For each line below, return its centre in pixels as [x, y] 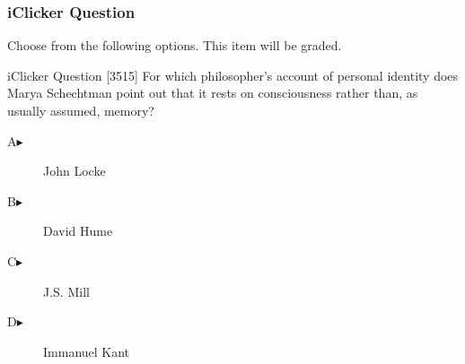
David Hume [78, 231]
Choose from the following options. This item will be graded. [175, 45]
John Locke [75, 171]
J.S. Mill [66, 291]
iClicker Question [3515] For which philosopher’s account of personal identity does [233, 75]
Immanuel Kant [87, 351]
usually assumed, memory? [81, 110]
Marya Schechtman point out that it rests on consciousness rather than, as [213, 93]
